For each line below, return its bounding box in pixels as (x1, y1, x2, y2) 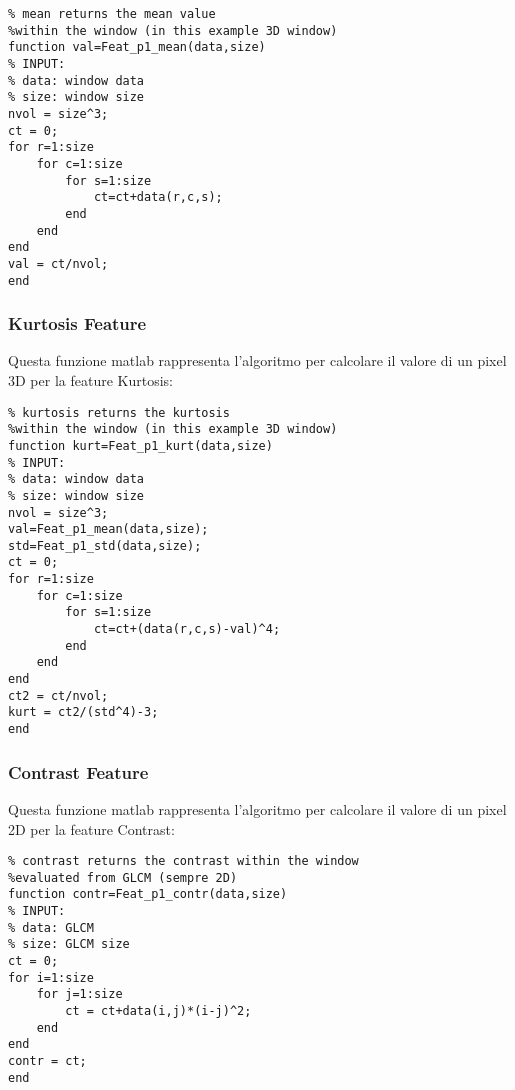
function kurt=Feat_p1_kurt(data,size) (8, 438, 273, 453)
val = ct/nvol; (8, 256, 109, 271)
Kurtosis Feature (8, 311, 147, 336)
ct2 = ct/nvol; (8, 688, 109, 703)
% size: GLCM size (8, 937, 130, 952)
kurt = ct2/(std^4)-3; (8, 705, 159, 720)
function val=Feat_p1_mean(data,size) (8, 40, 266, 55)
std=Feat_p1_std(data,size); (8, 538, 202, 553)
